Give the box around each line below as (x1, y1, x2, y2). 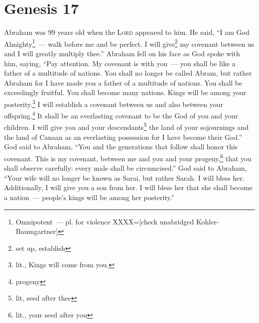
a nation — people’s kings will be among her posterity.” (4, 192, 175, 202)
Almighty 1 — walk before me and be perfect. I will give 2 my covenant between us (4, 37, 255, 49)
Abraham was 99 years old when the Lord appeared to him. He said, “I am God (4, 27, 250, 37)
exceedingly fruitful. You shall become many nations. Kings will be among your (4, 87, 247, 98)
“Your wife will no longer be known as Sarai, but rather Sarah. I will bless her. (4, 172, 245, 183)
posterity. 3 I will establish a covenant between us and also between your (4, 97, 223, 109)
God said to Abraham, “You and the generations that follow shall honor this (4, 141, 238, 152)
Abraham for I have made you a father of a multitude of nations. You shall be (4, 77, 243, 88)
